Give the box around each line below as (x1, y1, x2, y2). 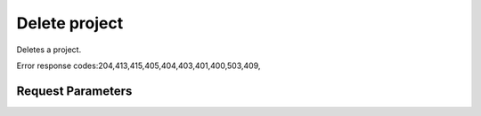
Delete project (16, 13, 124, 33)
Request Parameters (16, 83, 133, 98)
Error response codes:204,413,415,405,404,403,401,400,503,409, (16, 60, 261, 71)
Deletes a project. (16, 44, 82, 55)
